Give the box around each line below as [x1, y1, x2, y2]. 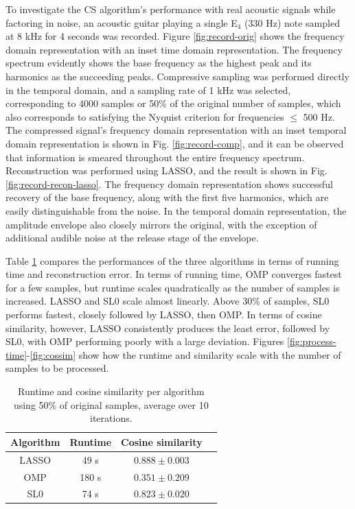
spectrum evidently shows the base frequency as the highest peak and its [5, 56, 312, 70]
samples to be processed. [5, 361, 109, 375]
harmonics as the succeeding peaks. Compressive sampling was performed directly [5, 69, 350, 83]
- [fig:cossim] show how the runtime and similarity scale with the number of [27, 347, 341, 362]
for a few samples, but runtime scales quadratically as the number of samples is [5, 280, 340, 294]
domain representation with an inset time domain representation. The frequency [5, 42, 343, 56]
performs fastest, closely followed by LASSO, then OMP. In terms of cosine [5, 307, 322, 322]
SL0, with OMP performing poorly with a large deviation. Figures [5, 334, 284, 348]
